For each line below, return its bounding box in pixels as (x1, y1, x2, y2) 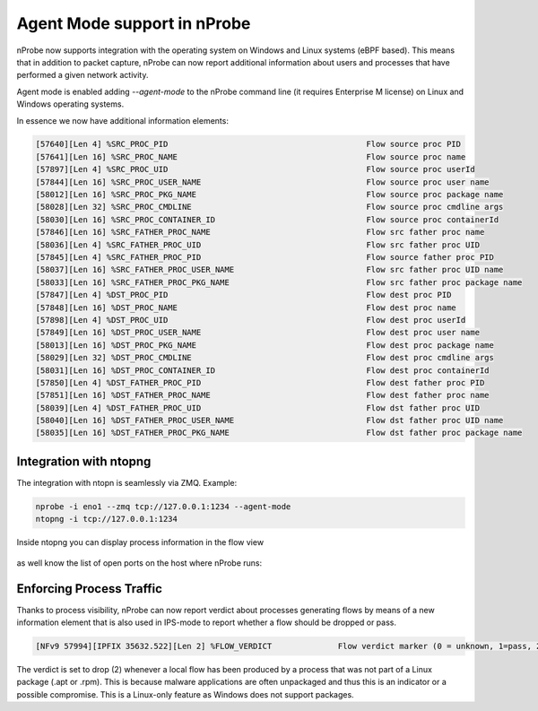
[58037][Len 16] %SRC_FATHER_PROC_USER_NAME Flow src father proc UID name (35, 264, 504, 275)
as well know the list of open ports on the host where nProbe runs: (16, 557, 263, 568)
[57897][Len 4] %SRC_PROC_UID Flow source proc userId (35, 164, 475, 175)
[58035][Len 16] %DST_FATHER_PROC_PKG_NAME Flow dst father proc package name (35, 428, 523, 438)
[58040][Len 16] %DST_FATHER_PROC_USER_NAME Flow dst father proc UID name (35, 415, 504, 426)
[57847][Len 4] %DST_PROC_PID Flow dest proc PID (35, 290, 452, 300)
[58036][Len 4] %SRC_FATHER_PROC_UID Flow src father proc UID (35, 239, 480, 250)
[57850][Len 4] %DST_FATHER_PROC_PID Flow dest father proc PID (35, 377, 485, 387)
